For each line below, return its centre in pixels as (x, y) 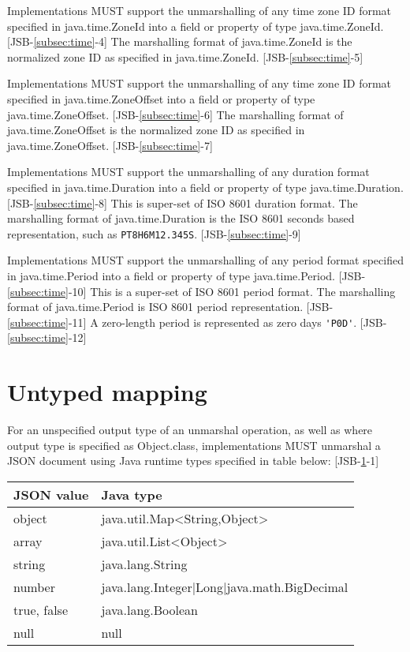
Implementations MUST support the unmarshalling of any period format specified (205, 260)
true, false (41, 609)
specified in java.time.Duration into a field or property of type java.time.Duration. (205, 187)
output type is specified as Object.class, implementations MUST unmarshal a (194, 445)
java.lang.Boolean (149, 609)
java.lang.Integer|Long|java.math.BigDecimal (225, 586)
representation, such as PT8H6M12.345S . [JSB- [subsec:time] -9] (154, 233)
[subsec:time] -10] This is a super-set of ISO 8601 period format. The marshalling (201, 291)
